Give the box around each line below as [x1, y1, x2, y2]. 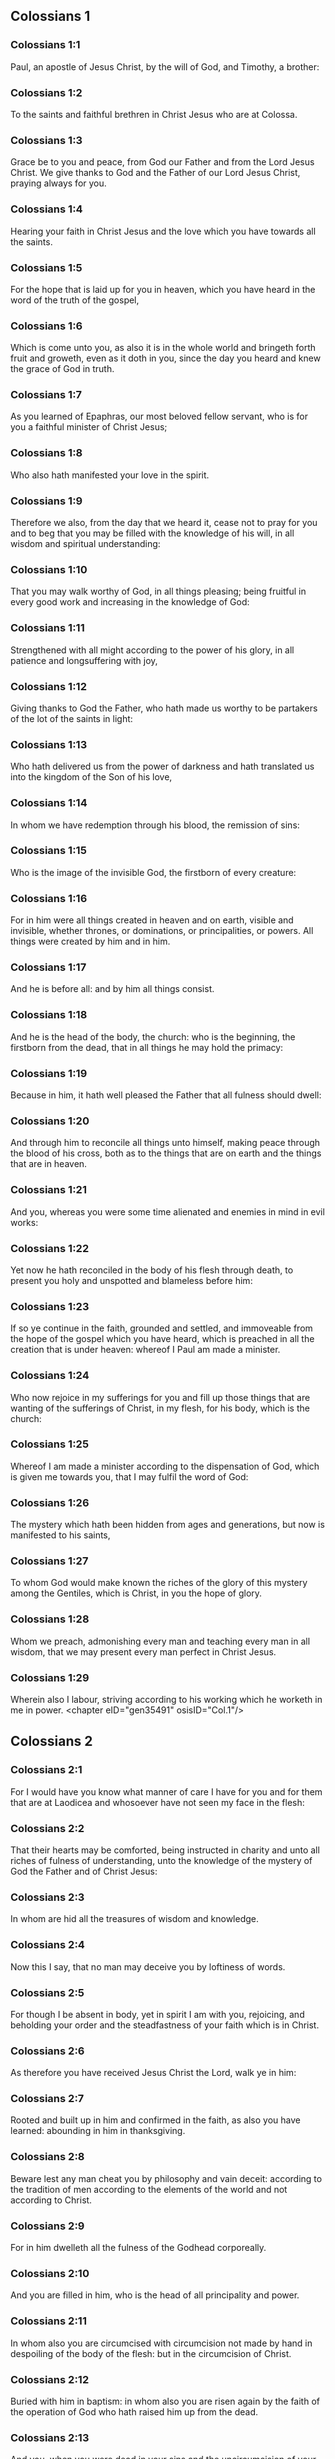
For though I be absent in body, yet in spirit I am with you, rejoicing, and [10, 2008, 305, 2020]
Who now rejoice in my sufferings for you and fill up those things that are [10, 1391, 311, 1403]
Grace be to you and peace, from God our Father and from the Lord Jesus [10, 156, 315, 168]
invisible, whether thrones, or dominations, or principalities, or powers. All [10, 925, 314, 937]
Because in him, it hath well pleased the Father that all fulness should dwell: [10, 1089, 322, 1101]
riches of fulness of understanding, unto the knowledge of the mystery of [10, 1854, 313, 1866]
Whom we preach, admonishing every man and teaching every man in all [10, 1635, 311, 1647]
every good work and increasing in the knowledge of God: [10, 596, 250, 608]
